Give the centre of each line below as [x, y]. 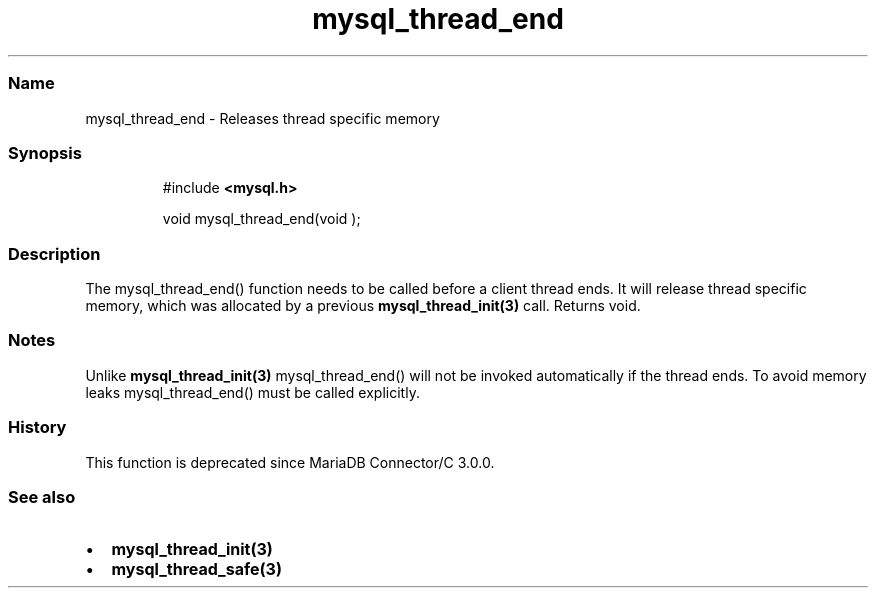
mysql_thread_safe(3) [196, 569]
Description [54, 253]
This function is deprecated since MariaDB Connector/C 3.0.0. [290, 462]
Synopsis [45, 152]
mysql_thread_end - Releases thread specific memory [262, 118]
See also [42, 496]
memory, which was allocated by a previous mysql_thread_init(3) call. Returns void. [363, 305]
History [37, 427]
